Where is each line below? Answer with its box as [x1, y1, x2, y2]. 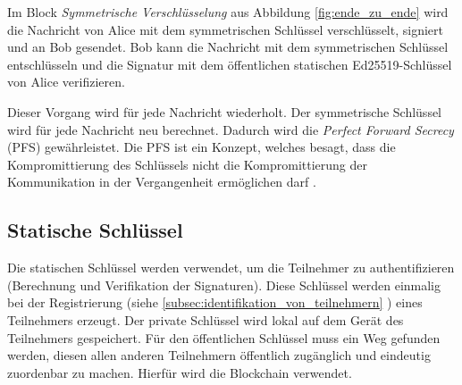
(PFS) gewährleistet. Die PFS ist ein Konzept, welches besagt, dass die [7, 138, 396, 156]
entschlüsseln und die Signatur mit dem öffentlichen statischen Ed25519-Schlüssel [7, 54, 452, 73]
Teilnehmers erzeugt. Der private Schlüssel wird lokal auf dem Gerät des [7, 310, 404, 329]
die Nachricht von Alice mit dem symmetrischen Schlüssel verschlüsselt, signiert [7, 20, 443, 38]
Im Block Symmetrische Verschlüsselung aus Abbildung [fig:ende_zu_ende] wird [7, 3, 449, 21]
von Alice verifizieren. [7, 72, 125, 91]
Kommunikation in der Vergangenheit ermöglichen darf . [7, 172, 316, 191]
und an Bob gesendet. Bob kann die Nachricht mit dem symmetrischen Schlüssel [7, 38, 449, 56]
